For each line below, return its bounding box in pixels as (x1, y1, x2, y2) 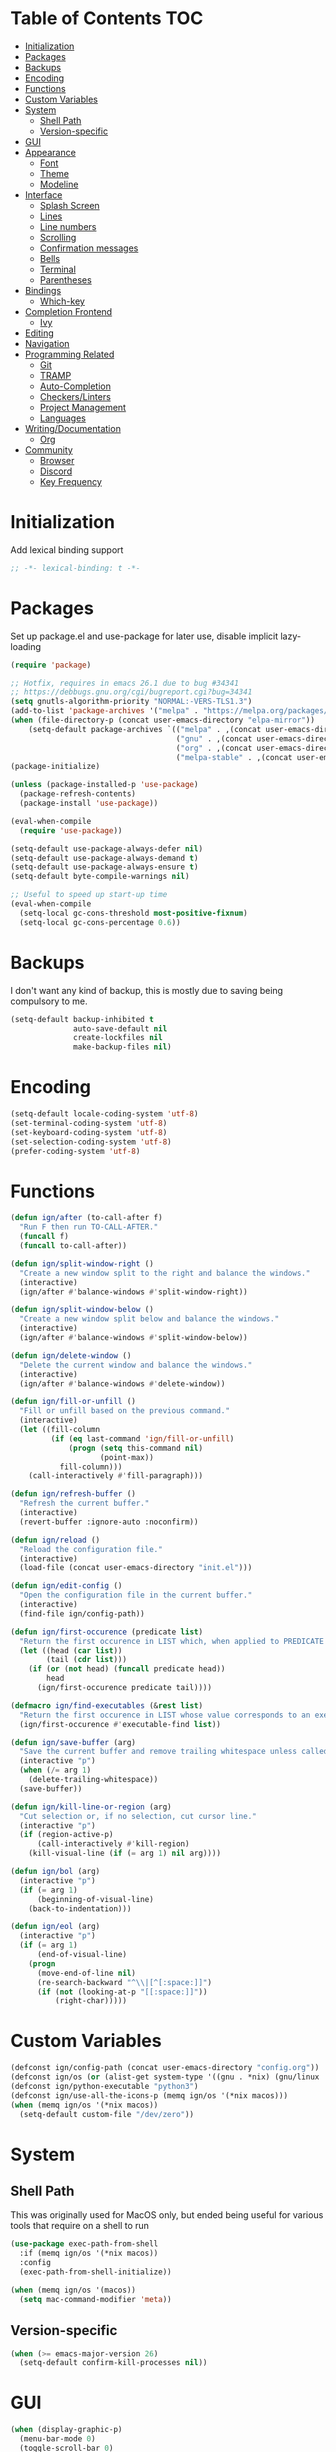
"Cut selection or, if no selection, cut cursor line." (19, 1811, 257, 1821)
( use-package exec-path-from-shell (10, 2239, 159, 2249)
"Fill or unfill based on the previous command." (19, 1406, 230, 1416)
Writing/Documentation (24, 422, 122, 434)
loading (10, 640, 42, 652)
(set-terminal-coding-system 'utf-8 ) (10, 1118, 168, 1128)
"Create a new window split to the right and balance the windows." (19, 1268, 311, 1278)
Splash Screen (39, 199, 100, 211)
